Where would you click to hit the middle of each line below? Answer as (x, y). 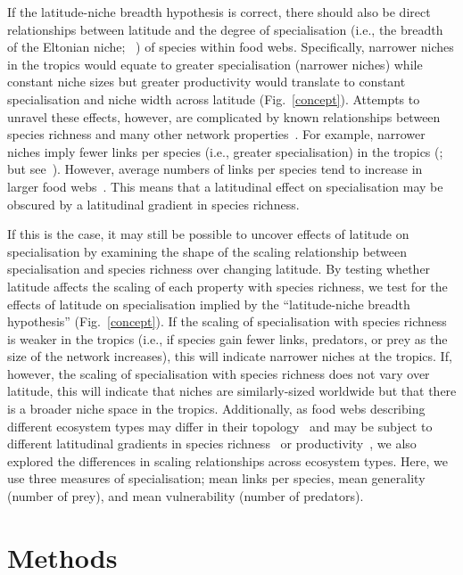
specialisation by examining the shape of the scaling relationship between (207, 251)
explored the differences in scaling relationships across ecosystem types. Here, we (227, 460)
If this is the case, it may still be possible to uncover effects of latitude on (208, 234)
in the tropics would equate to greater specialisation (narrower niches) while (215, 64)
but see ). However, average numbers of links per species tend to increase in (215, 169)
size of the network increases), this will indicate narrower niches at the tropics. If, (230, 356)
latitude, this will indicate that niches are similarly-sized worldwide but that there (232, 391)
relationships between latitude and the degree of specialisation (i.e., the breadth (225, 29)
